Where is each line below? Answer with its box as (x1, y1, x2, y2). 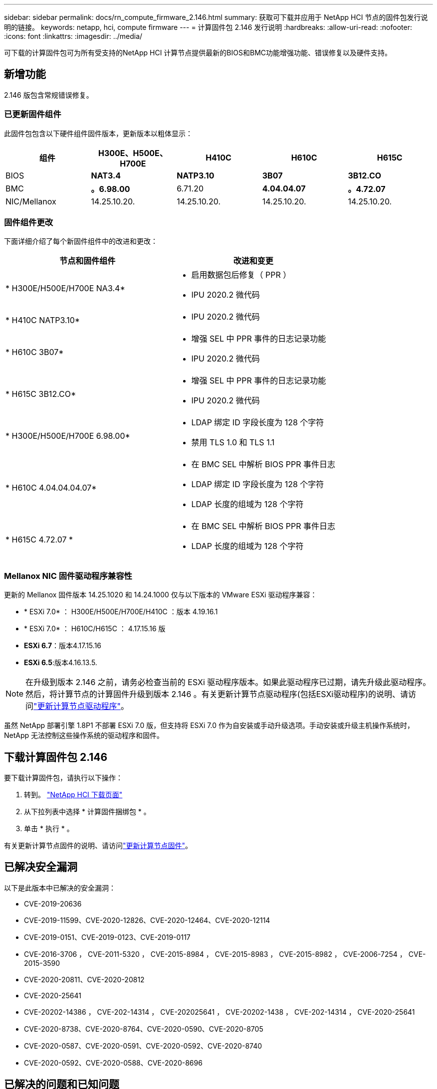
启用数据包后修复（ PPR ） (191, 270, 291, 280)
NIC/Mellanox (5, 196, 56, 206)
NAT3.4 (91, 170, 121, 181)
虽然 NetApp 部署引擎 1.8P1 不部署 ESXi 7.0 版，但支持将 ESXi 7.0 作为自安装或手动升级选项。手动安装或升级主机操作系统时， (4, 721, 414, 730)
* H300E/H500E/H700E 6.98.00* (5, 431, 130, 441)
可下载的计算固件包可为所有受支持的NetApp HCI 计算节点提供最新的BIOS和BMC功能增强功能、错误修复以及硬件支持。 (4, 48, 392, 57)
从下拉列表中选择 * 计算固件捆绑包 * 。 (24, 807, 151, 816)
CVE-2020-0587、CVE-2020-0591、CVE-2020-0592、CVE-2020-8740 (24, 1041, 262, 1050)
